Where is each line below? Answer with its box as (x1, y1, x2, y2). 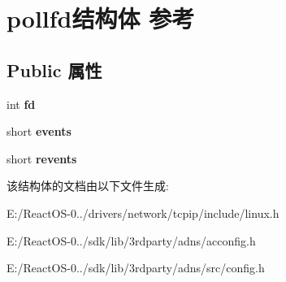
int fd (6, 95, 36, 112)
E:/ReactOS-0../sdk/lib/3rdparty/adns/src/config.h (6, 259, 265, 276)
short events (6, 123, 71, 140)
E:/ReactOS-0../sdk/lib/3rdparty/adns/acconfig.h (6, 232, 256, 249)
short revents (6, 150, 77, 167)
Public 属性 (6, 57, 102, 82)
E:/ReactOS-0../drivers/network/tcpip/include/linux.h (6, 204, 279, 221)
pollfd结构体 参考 (6, 2, 195, 35)
